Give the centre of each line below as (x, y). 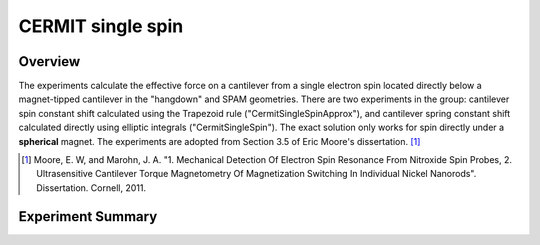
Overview (49, 61)
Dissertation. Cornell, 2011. (91, 187)
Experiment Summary (88, 216)
